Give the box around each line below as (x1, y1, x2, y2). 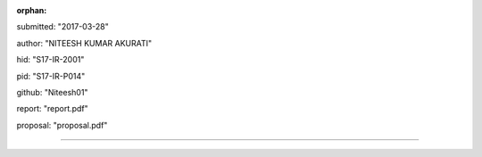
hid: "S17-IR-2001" (16, 54, 85, 65)
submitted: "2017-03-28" (16, 21, 109, 32)
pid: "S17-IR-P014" (16, 70, 86, 81)
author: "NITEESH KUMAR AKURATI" (16, 37, 153, 48)
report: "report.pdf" (16, 103, 88, 114)
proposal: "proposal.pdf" (16, 120, 108, 130)
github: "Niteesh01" (16, 87, 88, 97)
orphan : (16, 5, 47, 15)
